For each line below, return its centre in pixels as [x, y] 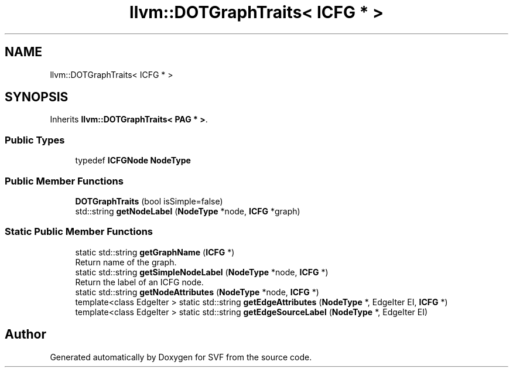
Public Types [35, 140]
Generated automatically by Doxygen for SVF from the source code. [181, 357]
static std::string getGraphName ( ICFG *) [155, 252]
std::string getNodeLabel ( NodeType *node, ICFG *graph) [188, 211]
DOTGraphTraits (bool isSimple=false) [149, 201]
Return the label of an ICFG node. [139, 282]
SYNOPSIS [37, 97]
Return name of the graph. [126, 262]
